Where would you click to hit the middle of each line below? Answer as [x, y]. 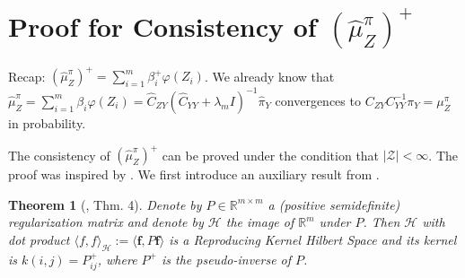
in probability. [47, 122]
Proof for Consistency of [162, 26]
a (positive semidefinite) [334, 204]
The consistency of [59, 155]
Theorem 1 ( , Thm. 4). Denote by [105, 204]
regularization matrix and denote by [106, 222]
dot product [39, 239]
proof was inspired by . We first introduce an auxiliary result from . [194, 174]
